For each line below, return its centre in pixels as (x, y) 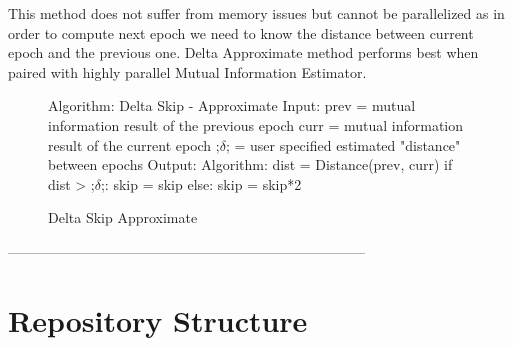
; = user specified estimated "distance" (343, 144)
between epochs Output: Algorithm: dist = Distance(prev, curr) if (250, 164)
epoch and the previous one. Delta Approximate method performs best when (243, 52)
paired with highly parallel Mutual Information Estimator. (187, 71)
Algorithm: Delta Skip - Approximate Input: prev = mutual (232, 105)
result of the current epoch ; (134, 144)
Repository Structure (158, 319)
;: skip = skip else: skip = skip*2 (201, 183)
